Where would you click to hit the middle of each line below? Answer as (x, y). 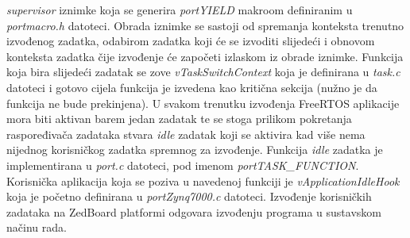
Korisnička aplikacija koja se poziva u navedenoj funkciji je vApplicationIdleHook (203, 180)
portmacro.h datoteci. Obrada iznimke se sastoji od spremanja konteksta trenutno (205, 25)
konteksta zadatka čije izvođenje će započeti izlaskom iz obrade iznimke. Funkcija (205, 56)
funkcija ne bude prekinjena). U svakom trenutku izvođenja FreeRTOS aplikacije (203, 103)
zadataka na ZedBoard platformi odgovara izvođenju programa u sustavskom (194, 211)
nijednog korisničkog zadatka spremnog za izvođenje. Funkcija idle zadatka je (195, 150)
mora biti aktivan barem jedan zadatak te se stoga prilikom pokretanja (179, 119)
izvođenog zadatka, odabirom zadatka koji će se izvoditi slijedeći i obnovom (191, 41)
